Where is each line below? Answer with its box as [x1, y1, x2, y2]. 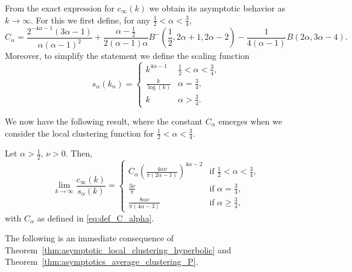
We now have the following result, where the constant [5, 115, 203, 128]
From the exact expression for [5, 2, 115, 14]
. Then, [65, 147, 93, 159]
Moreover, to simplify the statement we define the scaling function [5, 49, 250, 62]
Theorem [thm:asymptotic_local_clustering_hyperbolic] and [5, 243, 231, 256]
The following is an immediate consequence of [5, 232, 174, 244]
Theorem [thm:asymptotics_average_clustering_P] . [5, 255, 198, 268]
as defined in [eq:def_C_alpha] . [37, 211, 154, 224]
